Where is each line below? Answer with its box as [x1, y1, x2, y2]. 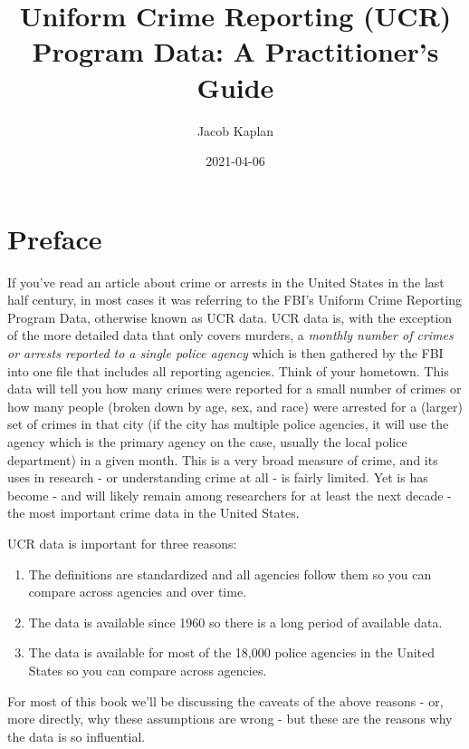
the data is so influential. [7, 726, 146, 745]
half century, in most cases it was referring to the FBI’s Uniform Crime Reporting [7, 290, 463, 309]
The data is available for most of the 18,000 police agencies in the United [28, 643, 435, 662]
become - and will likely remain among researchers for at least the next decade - [7, 485, 452, 504]
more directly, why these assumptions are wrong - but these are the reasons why [7, 709, 453, 728]
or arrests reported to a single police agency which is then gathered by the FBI [7, 344, 444, 362]
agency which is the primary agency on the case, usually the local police [7, 432, 407, 451]
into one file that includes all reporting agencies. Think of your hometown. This [7, 361, 449, 380]
